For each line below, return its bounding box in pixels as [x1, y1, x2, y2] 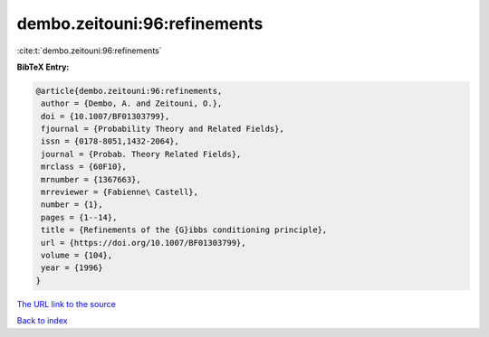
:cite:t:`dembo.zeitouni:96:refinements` [16, 45, 162, 56]
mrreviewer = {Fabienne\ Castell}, [41, 187, 199, 198]
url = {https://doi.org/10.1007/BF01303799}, [41, 238, 246, 248]
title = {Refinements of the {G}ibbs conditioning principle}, [41, 225, 328, 235]
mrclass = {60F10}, [41, 162, 127, 172]
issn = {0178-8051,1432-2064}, [41, 136, 180, 146]
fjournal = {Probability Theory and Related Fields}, [41, 124, 284, 135]
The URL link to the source [16, 298, 117, 309]
